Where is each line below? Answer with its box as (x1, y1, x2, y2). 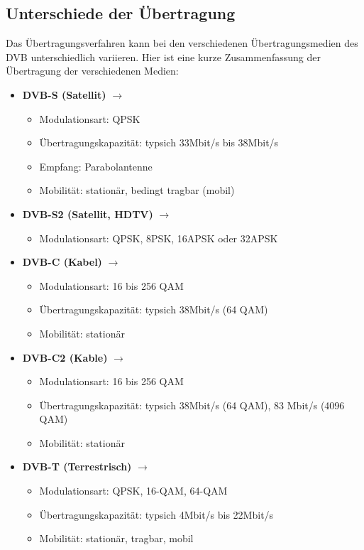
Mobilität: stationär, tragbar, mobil (39, 531, 194, 546)
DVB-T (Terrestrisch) (22, 459, 132, 474)
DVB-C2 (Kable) (22, 350, 108, 365)
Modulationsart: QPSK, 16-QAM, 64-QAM (39, 483, 228, 498)
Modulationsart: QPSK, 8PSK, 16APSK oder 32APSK (39, 230, 278, 245)
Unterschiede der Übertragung (6, 2, 236, 24)
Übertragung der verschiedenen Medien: (6, 63, 179, 78)
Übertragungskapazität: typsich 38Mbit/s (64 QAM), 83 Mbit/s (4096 (39, 397, 345, 412)
